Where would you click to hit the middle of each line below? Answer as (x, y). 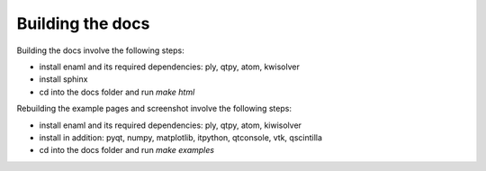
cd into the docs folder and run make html (117, 92)
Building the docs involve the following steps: (100, 50)
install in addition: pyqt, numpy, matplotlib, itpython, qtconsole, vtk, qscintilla (181, 137)
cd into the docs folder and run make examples (127, 150)
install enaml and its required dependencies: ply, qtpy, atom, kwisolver (170, 67)
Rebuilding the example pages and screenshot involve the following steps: (154, 109)
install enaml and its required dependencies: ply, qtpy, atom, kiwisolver (170, 125)
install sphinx (63, 79)
